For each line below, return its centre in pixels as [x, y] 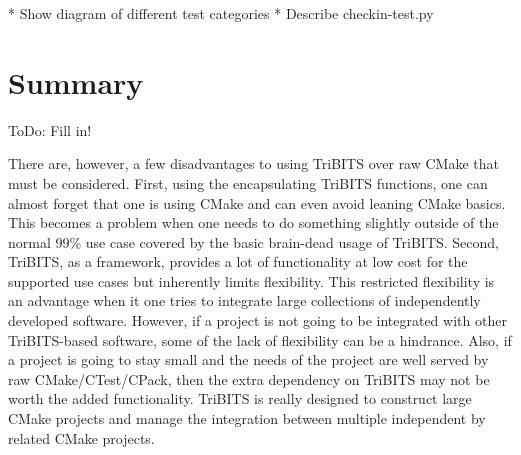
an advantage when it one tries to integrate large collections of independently [244, 300]
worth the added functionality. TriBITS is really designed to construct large [240, 398]
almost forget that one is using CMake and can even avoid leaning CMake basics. [257, 202]
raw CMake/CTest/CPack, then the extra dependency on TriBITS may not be [249, 378]
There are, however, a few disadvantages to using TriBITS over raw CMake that [253, 163]
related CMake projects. [81, 437]
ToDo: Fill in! [50, 129]
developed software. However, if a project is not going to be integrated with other [257, 320]
